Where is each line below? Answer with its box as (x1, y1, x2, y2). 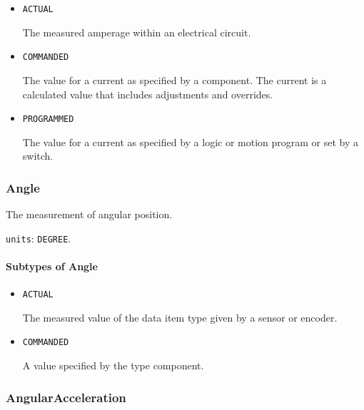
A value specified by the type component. (22, 358, 204, 373)
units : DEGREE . (6, 230, 71, 245)
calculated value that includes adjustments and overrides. (22, 86, 273, 101)
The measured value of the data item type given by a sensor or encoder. (22, 309, 338, 324)
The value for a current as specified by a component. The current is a (22, 72, 327, 87)
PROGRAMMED (22, 114, 74, 125)
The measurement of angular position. (6, 207, 173, 222)
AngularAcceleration (6, 388, 126, 406)
